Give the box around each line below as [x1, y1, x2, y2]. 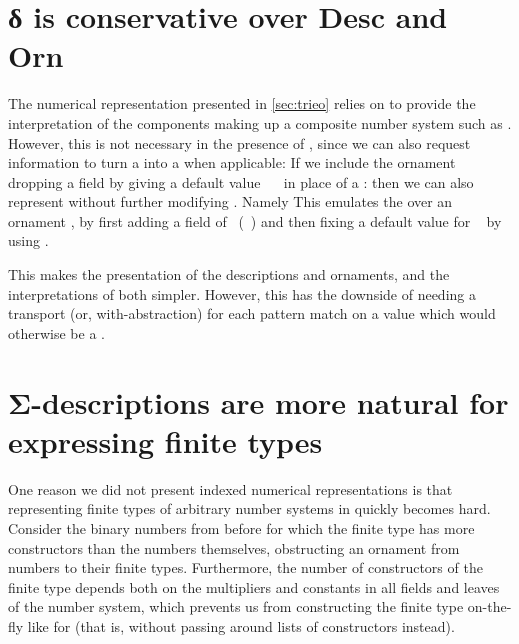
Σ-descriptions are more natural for [8, 381, 509, 422]
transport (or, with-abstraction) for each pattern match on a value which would [8, 303, 496, 324]
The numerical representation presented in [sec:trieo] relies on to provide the [8, 93, 476, 114]
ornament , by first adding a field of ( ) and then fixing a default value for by [8, 210, 502, 231]
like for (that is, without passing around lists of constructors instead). [27, 615, 455, 636]
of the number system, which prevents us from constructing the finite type [8, 596, 464, 617]
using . [8, 230, 49, 251]
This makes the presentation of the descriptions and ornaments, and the [8, 264, 450, 285]
